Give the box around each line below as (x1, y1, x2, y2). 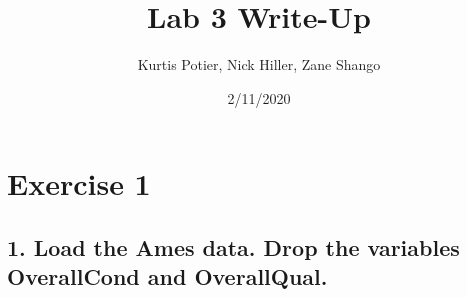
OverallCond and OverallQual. (7, 261, 328, 292)
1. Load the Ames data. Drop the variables (7, 231, 460, 262)
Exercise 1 (7, 163, 151, 204)
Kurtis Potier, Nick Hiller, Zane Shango (137, 54, 381, 75)
